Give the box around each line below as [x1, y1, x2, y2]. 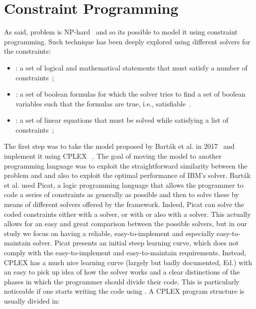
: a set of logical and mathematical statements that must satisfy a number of [15, 62, 248, 72]
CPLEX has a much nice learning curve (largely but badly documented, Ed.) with [4, 257, 253, 267]
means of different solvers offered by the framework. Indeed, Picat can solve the [4, 199, 244, 209]
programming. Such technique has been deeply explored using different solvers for [4, 36, 251, 46]
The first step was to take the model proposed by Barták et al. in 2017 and [4, 141, 235, 151]
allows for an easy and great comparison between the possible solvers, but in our [4, 218, 247, 229]
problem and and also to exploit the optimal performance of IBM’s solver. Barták [4, 170, 251, 180]
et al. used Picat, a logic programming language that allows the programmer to [4, 179, 244, 190]
